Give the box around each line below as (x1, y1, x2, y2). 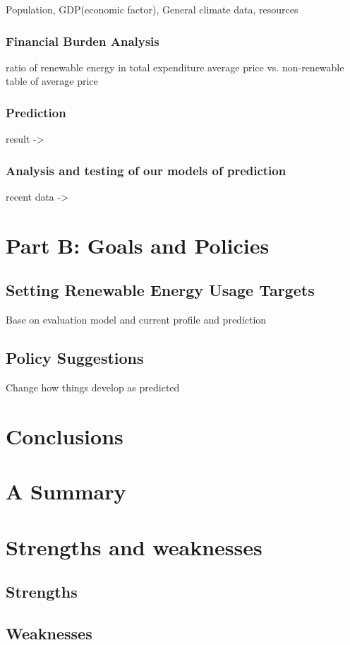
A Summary (6, 477, 126, 506)
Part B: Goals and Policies (6, 230, 270, 259)
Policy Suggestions (6, 347, 144, 369)
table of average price (6, 73, 98, 88)
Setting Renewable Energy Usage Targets (6, 279, 315, 301)
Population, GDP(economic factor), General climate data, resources (6, 2, 298, 16)
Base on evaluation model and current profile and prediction (6, 312, 267, 327)
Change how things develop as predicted (6, 380, 180, 394)
